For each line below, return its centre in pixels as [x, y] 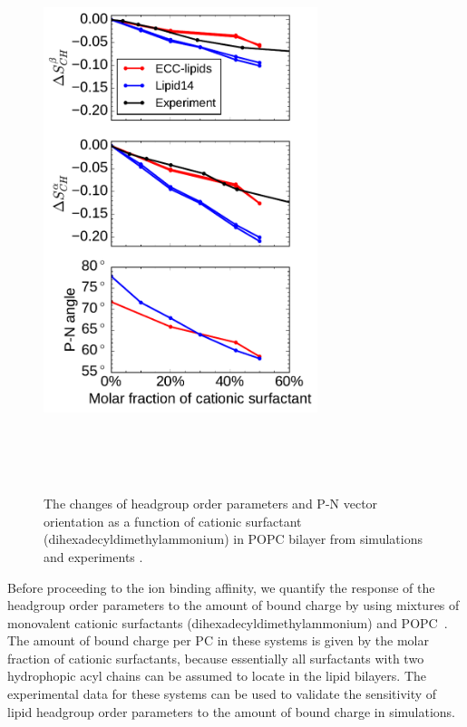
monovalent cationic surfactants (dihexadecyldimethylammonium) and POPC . [228, 622]
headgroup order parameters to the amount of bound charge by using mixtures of [233, 605]
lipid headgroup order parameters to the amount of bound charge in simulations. [232, 711]
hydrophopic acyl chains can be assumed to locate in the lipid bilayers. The [217, 676]
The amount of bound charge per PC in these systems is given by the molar [218, 640]
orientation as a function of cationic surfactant [173, 521]
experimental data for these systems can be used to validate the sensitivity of [222, 694]
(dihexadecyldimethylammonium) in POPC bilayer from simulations [233, 539]
